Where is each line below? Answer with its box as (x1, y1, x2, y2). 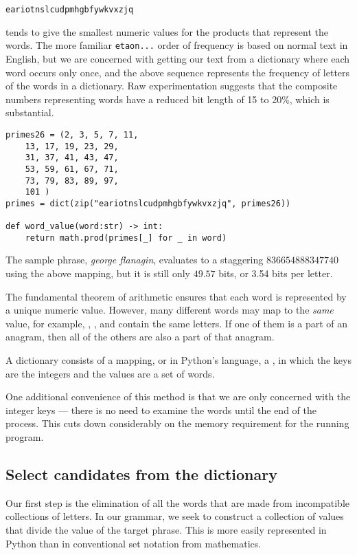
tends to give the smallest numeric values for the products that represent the (5, 24, 329, 39)
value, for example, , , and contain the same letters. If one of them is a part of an (5, 316, 348, 330)
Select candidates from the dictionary (5, 463, 277, 484)
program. (5, 429, 44, 444)
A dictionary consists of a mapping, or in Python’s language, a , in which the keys (5, 353, 352, 367)
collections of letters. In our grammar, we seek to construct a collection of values (5, 509, 344, 523)
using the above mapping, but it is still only (5, 266, 190, 281)
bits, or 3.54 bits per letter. (218, 266, 333, 281)
